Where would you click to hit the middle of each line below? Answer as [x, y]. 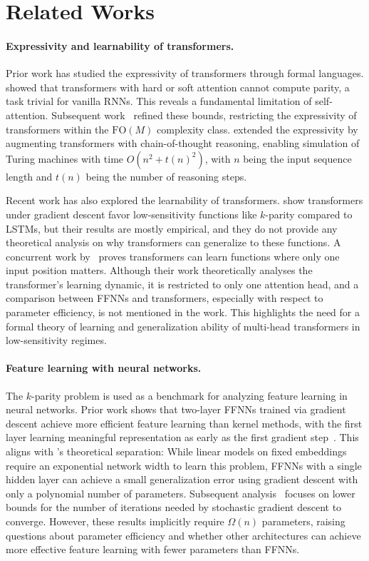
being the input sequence [297, 158]
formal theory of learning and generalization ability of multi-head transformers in [183, 326]
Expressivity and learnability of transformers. [120, 45]
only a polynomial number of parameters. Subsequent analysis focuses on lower [181, 493]
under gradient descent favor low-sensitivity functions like [131, 214]
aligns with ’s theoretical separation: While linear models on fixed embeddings [176, 451]
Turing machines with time [65, 158]
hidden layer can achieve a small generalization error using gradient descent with [182, 479]
